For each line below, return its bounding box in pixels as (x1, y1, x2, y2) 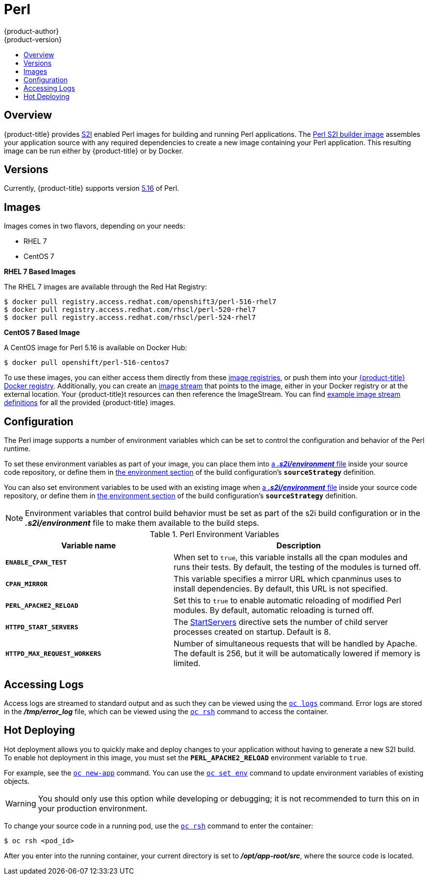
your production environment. (38, 803, 148, 813)
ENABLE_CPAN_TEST (5, 558, 67, 566)
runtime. (4, 444, 31, 453)
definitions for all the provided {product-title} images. (4, 398, 176, 407)
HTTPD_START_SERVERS (5, 623, 78, 631)
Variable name (61, 541, 116, 551)
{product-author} (4, 26, 59, 35)
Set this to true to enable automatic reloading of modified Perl (173, 595, 402, 606)
